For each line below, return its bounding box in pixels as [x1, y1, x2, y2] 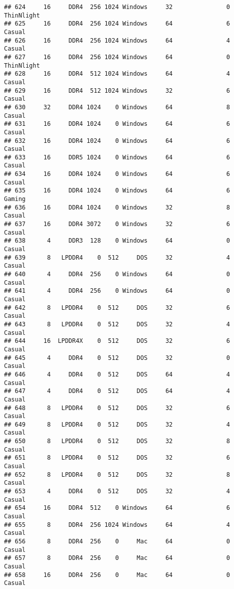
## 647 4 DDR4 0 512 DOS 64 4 [4, 387, 230, 395]
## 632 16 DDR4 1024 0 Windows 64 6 [4, 137, 230, 144]
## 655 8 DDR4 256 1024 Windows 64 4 [4, 521, 230, 528]
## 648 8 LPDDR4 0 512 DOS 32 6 [4, 404, 230, 412]
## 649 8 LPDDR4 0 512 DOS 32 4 [4, 421, 230, 428]
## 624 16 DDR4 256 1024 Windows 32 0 [4, 4, 230, 11]
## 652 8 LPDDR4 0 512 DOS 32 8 [4, 471, 230, 478]
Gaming [4, 195, 26, 203]
